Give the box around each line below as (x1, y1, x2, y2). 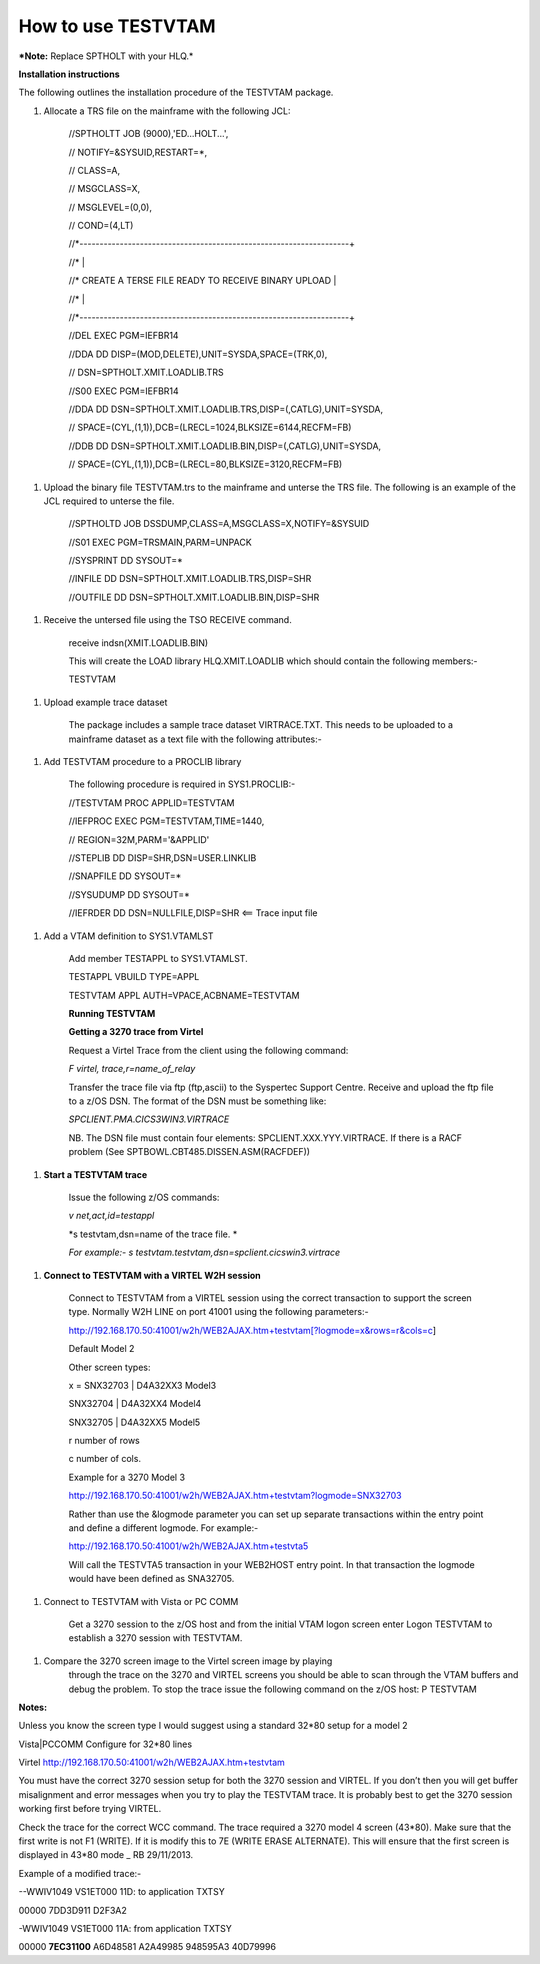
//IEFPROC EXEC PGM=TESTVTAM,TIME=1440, (68, 815, 265, 827)
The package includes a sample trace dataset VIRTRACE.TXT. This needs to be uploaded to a (68, 719, 454, 731)
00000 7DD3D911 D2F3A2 (18, 1904, 127, 1916)
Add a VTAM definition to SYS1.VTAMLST (43, 930, 214, 942)
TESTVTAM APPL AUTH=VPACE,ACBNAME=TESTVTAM (68, 989, 300, 1001)
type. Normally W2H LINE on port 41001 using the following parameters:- (68, 1306, 369, 1318)
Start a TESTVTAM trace (43, 1168, 148, 1180)
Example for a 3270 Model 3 (68, 1471, 185, 1483)
